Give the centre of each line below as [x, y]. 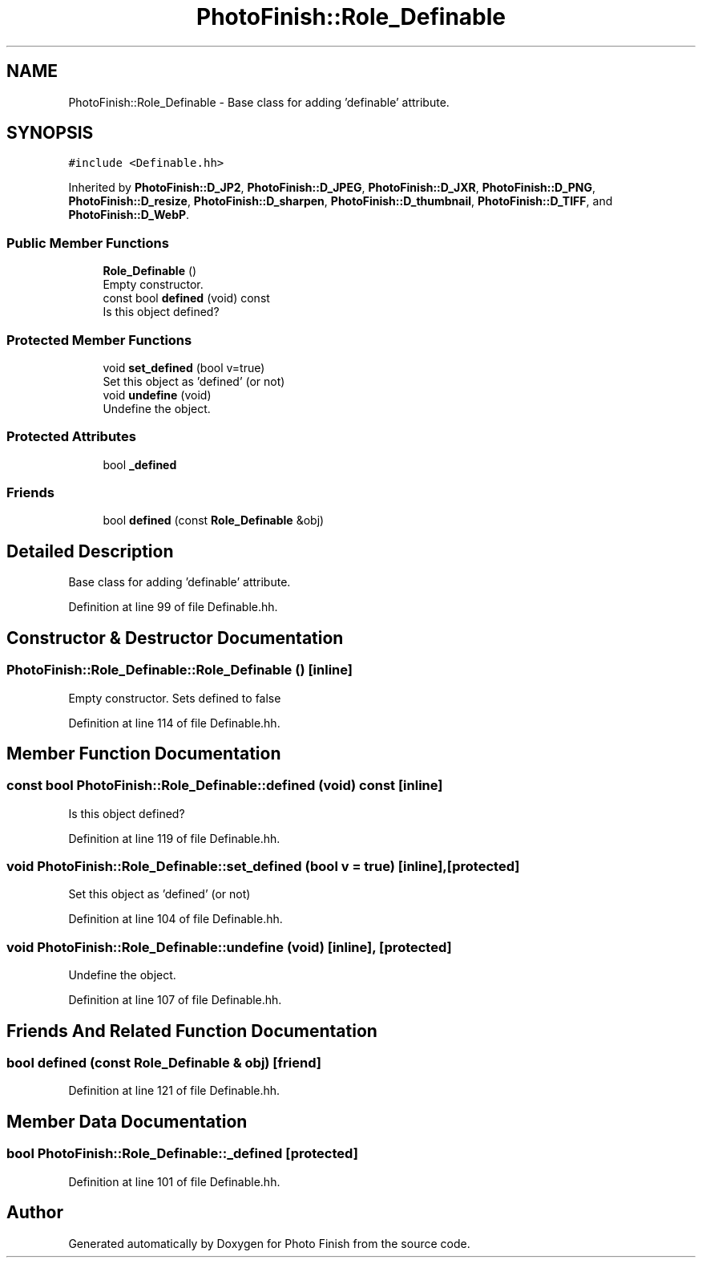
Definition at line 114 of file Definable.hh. [174, 723]
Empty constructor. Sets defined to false [175, 698]
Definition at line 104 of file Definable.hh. [175, 919]
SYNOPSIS [50, 133]
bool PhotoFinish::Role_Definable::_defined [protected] [182, 1154]
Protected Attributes [71, 437]
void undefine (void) [157, 395]
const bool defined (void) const [186, 298]
